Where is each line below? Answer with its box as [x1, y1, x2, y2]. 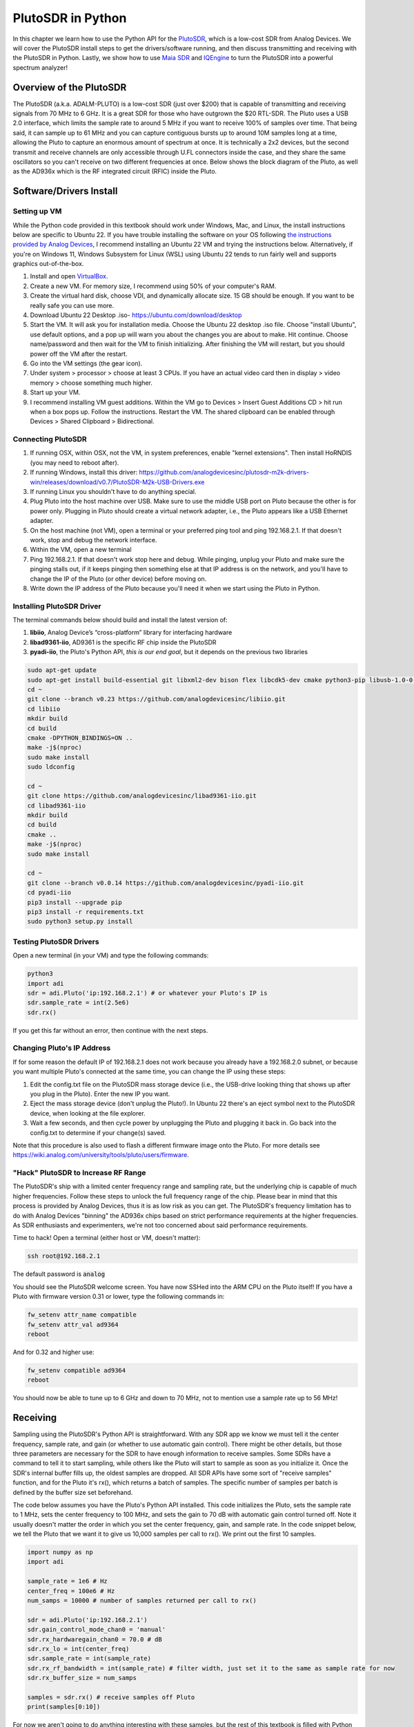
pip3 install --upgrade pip [27, 898, 122, 906]
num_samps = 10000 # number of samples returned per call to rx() [27, 1596, 257, 1605]
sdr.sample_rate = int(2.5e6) [27, 999, 130, 1006]
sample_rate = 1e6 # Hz [27, 1577, 108, 1585]
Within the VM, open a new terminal [30, 546, 132, 554]
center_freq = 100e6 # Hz [27, 1587, 115, 1595]
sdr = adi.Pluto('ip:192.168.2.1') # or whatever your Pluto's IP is [27, 989, 268, 997]
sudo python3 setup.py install [27, 917, 134, 926]
